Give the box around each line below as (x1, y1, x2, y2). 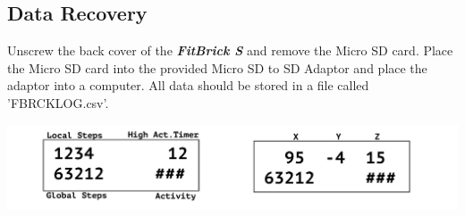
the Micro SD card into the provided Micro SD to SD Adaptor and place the (7, 58, 427, 77)
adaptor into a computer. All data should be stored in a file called (7, 76, 369, 95)
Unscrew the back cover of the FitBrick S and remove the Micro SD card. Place (7, 41, 453, 60)
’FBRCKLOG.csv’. (7, 93, 109, 112)
